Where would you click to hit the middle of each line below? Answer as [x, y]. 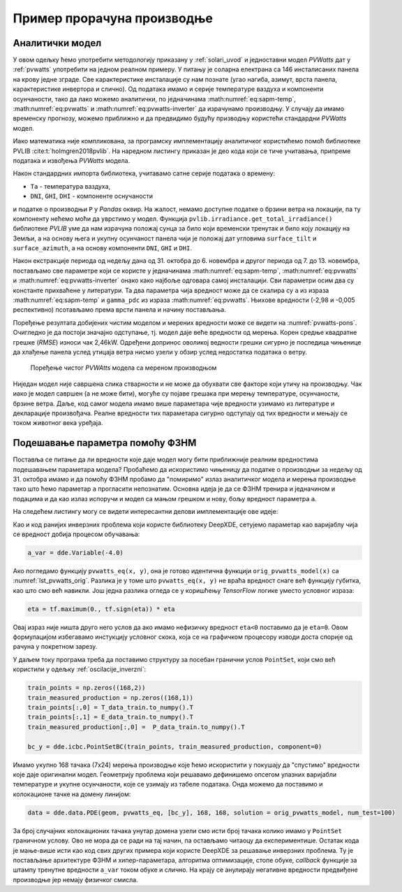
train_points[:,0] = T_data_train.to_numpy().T [110, 707]
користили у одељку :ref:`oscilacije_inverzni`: [80, 669]
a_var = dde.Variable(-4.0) [75, 553]
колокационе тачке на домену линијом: [72, 794]
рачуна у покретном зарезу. [55, 647]
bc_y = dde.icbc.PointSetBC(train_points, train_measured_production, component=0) [175, 747]
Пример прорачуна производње [113, 18]
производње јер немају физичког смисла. [76, 879]
